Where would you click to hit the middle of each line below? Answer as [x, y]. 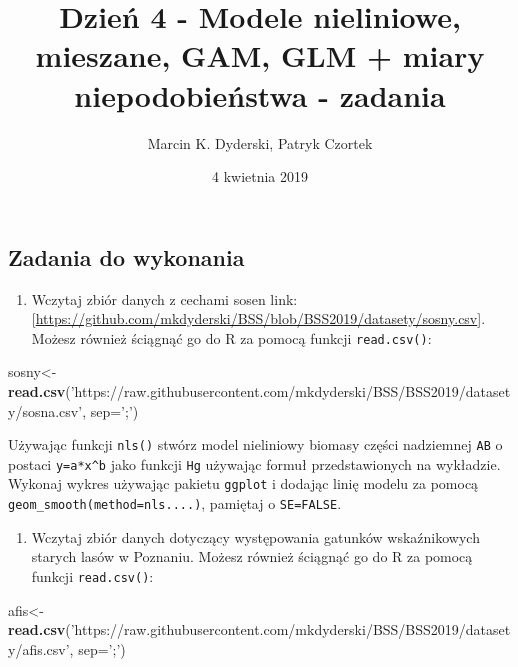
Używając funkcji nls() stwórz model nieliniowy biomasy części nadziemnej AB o [255, 444]
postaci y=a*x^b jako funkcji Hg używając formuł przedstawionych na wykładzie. [254, 463]
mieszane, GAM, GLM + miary [260, 55]
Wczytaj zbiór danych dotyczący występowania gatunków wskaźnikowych [255, 536]
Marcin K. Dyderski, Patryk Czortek [260, 142]
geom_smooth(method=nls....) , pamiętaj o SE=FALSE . [175, 503]
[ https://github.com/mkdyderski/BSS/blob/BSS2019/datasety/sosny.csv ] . [258, 318]
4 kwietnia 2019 [260, 176]
